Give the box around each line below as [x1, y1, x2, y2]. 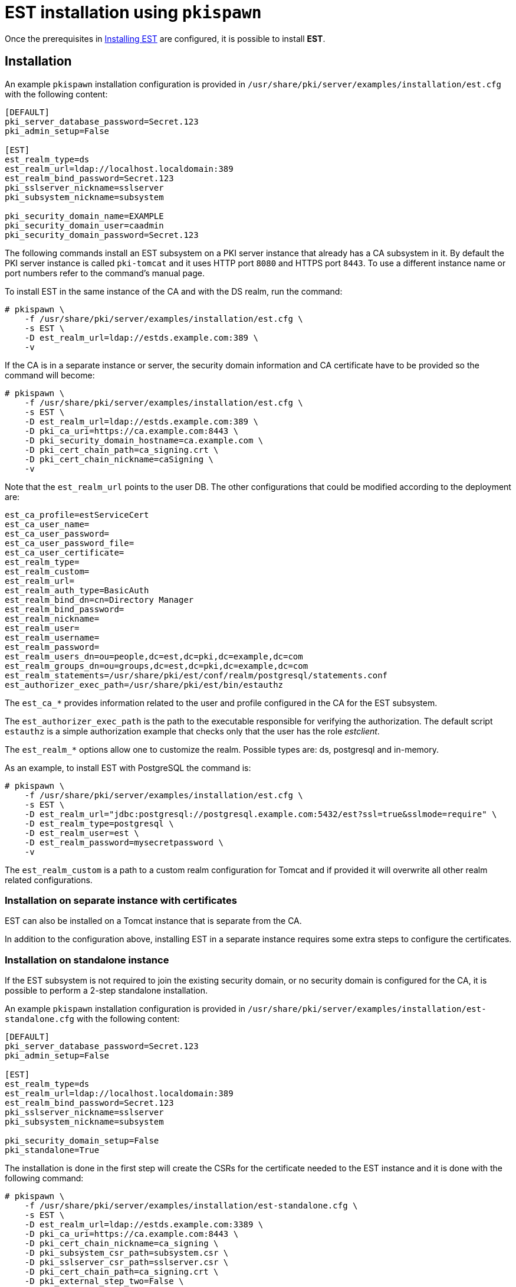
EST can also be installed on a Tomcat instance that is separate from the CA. [5, 916, 302, 926]
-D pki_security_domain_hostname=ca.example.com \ [24, 435, 264, 445]
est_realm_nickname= [5, 613, 100, 623]
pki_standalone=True [5, 1145, 100, 1155]
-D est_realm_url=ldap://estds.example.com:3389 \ [24, 1220, 264, 1230]
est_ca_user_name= [5, 519, 90, 529]
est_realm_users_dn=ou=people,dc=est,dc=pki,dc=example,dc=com [5, 651, 303, 661]
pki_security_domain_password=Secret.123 [5, 230, 199, 240]
